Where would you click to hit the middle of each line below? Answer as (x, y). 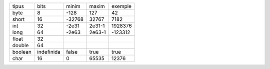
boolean (22, 52)
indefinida (49, 52)
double (20, 45)
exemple (121, 6)
